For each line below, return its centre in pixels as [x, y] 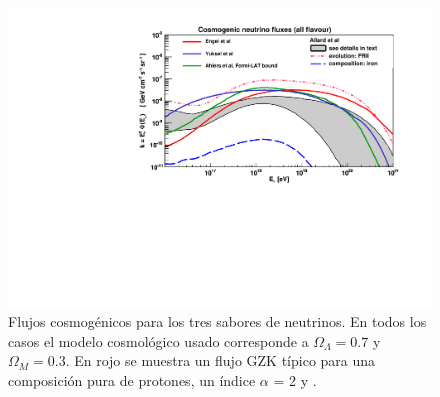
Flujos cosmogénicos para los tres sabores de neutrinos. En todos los [217, 321]
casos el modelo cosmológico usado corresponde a [158, 340]
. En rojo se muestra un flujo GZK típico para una [220, 360]
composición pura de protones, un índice [132, 380]
